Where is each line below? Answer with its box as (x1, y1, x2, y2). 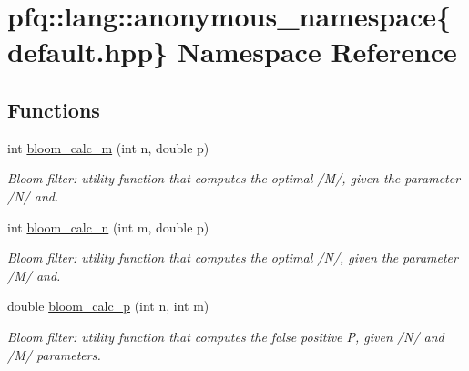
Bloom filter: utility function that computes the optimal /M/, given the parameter (7, 169, 461, 188)
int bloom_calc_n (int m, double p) (7, 217, 209, 236)
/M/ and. (7, 265, 61, 284)
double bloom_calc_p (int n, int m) (7, 296, 209, 315)
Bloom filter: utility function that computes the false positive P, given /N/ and (7, 326, 444, 345)
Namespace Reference (177, 33, 457, 70)
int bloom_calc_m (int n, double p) (7, 138, 209, 157)
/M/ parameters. (7, 345, 101, 364)
